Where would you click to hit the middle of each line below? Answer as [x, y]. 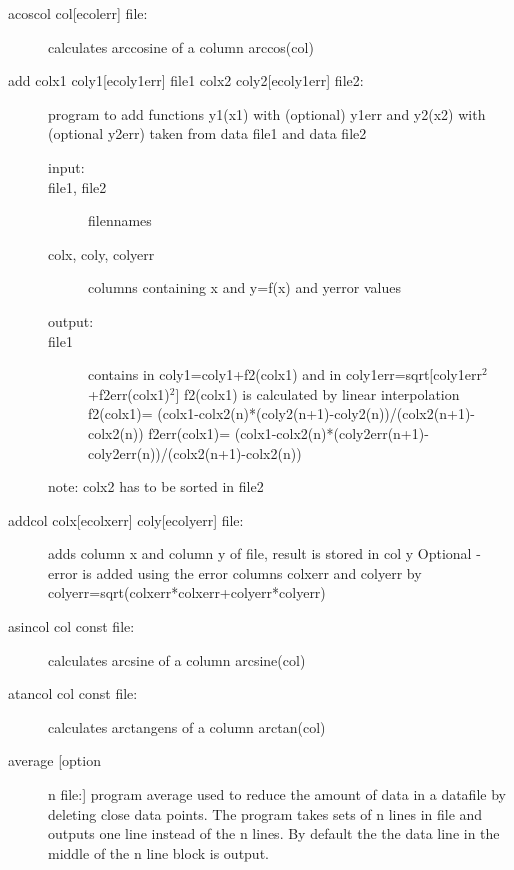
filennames [120, 220]
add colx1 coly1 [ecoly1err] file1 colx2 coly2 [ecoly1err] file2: [186, 80]
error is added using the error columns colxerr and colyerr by [235, 572]
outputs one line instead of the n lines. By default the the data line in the [274, 833]
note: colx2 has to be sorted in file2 [156, 486]
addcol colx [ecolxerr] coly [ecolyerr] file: [126, 519]
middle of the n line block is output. [158, 852]
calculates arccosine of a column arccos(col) [181, 46]
